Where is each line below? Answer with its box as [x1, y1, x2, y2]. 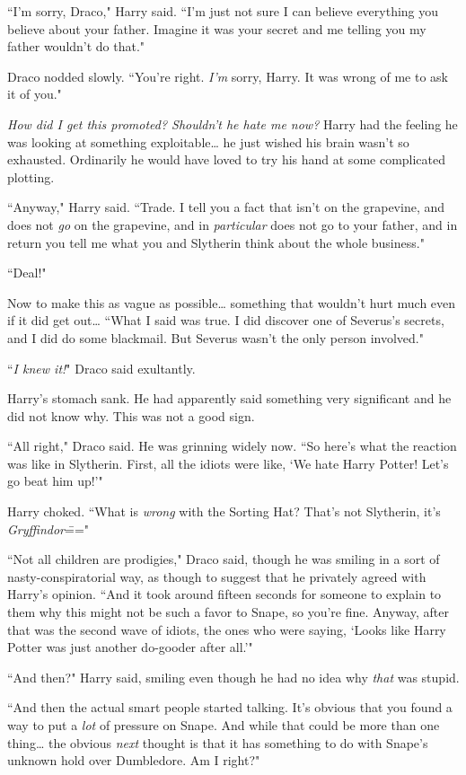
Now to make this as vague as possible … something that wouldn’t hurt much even [7, 293, 456, 312]
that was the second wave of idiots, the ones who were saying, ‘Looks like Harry [7, 620, 446, 638]
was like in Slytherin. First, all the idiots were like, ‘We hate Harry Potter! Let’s [7, 454, 449, 472]
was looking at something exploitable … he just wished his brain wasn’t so [7, 132, 409, 151]
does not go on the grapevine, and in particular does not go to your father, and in [7, 215, 458, 233]
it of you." [7, 84, 62, 103]
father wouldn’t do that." [7, 37, 145, 56]
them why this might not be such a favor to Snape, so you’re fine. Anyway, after [7, 603, 449, 621]
